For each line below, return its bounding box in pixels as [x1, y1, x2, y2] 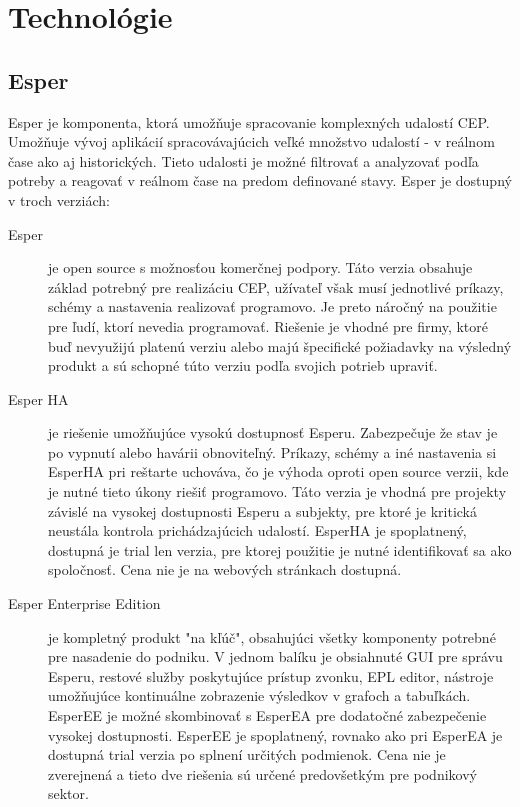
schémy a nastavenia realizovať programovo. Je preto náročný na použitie [48, 296, 497, 317]
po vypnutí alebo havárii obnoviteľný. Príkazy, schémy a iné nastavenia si [48, 441, 497, 462]
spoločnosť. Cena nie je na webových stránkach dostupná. [48, 559, 402, 580]
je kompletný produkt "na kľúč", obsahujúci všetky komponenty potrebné [48, 626, 496, 647]
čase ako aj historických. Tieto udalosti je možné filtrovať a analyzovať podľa [8, 150, 479, 171]
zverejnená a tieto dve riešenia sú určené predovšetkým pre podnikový [48, 763, 477, 784]
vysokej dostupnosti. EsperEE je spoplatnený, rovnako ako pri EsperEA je [48, 724, 503, 745]
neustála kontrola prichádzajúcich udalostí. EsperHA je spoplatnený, [48, 520, 467, 541]
